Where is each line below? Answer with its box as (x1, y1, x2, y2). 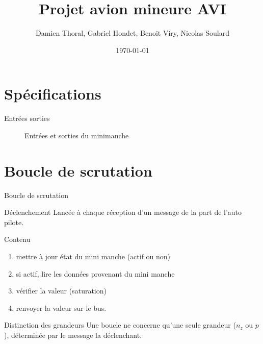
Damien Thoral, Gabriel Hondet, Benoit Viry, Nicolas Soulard (36, 28, 229, 38)
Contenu (4, 234, 31, 244)
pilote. (4, 216, 24, 227)
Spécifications (4, 83, 101, 104)
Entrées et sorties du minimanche (24, 130, 129, 140)
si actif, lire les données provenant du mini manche (16, 268, 175, 279)
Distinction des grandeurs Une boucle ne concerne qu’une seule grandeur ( (4, 320, 236, 330)
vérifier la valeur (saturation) (16, 285, 107, 296)
